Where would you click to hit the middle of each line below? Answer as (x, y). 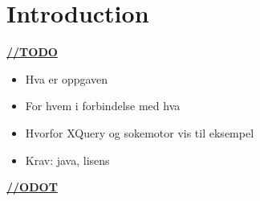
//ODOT (32, 187)
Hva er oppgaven (67, 78)
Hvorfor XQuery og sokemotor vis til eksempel (140, 132)
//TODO (32, 52)
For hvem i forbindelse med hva (103, 106)
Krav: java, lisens (67, 160)
